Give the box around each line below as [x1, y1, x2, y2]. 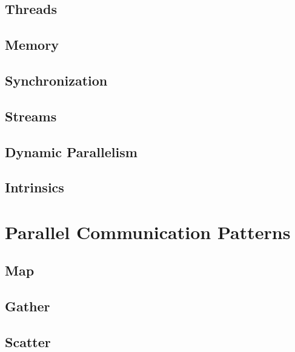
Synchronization [5, 70, 108, 89]
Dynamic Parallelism [5, 142, 138, 161]
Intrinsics [5, 178, 64, 197]
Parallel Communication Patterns [5, 219, 291, 244]
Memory [5, 35, 59, 54]
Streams [5, 106, 57, 125]
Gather [5, 297, 50, 316]
